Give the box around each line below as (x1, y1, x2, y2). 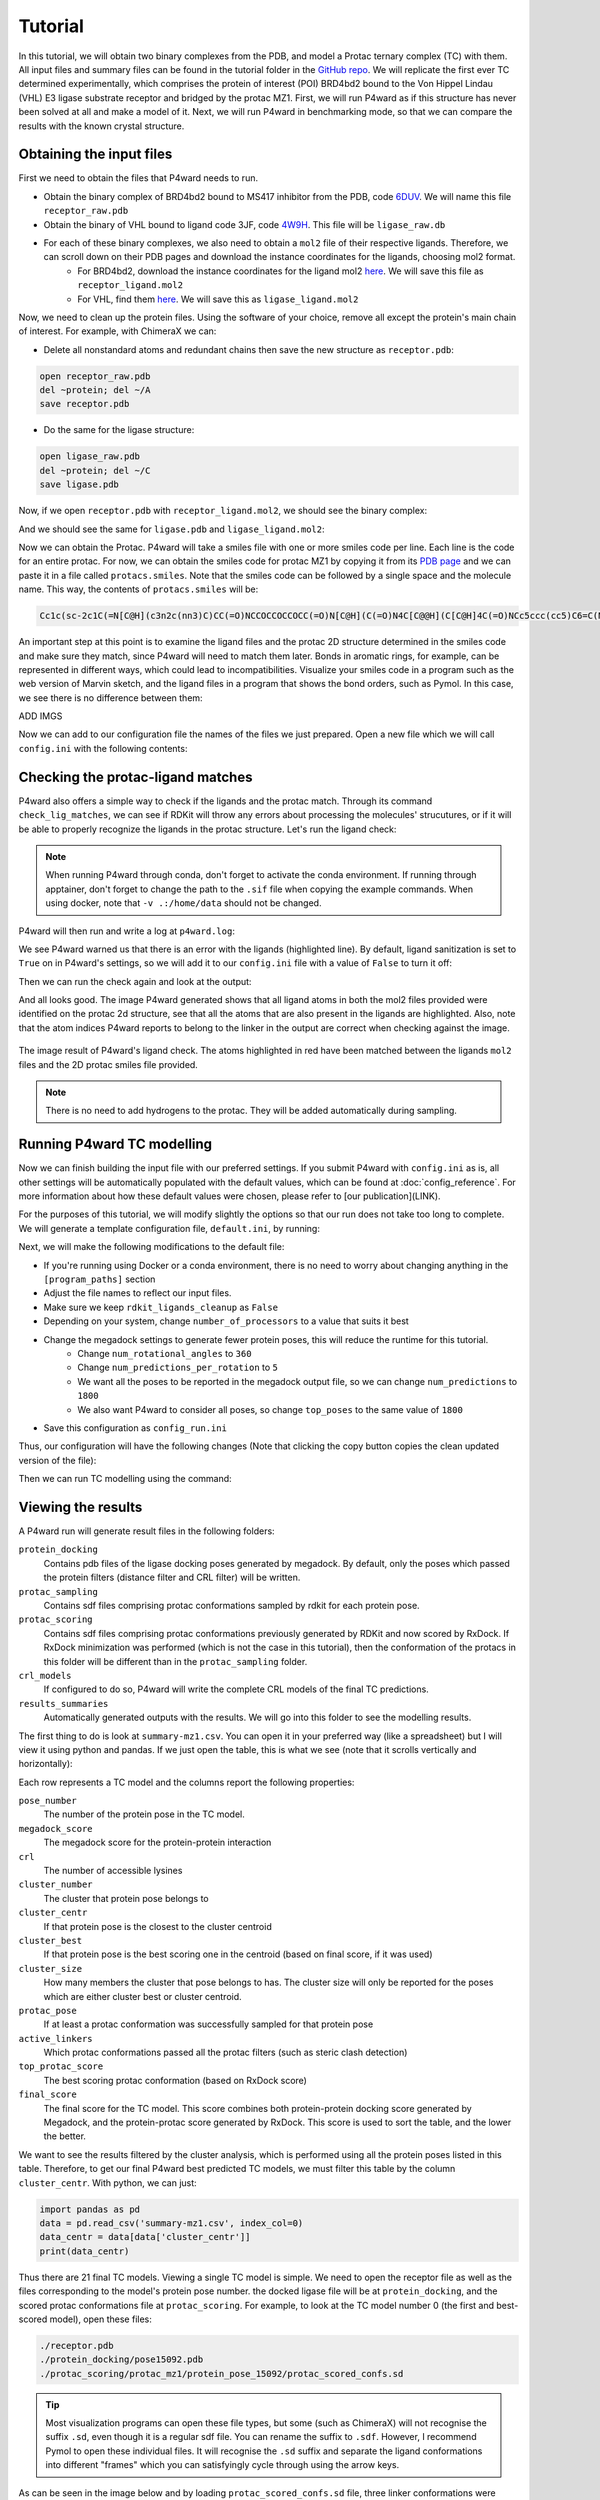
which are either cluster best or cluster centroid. (43, 1990, 242, 2002)
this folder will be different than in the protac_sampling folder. (43, 1655, 308, 1667)
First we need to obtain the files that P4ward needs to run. (18, 172, 259, 184)
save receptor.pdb (39, 398, 130, 410)
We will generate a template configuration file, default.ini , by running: (18, 1222, 320, 1234)
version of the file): (18, 1454, 97, 1466)
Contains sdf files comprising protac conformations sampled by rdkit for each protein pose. (43, 1599, 420, 1611)
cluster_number (18, 1879, 94, 1890)
